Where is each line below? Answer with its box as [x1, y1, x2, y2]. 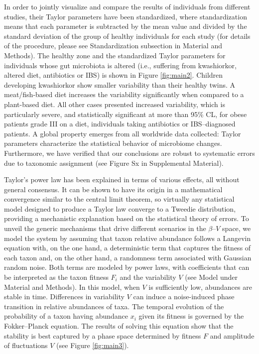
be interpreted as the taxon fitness [4, 272, 109, 282]
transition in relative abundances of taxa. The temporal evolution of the [4, 301, 224, 311]
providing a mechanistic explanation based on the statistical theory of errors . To [4, 213, 249, 224]
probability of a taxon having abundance [4, 311, 128, 321]
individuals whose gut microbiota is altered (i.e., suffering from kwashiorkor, [4, 60, 237, 70]
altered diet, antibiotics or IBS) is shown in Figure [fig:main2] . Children [4, 70, 223, 80]
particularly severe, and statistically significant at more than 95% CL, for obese [4, 109, 247, 119]
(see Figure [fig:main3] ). [56, 340, 129, 351]
